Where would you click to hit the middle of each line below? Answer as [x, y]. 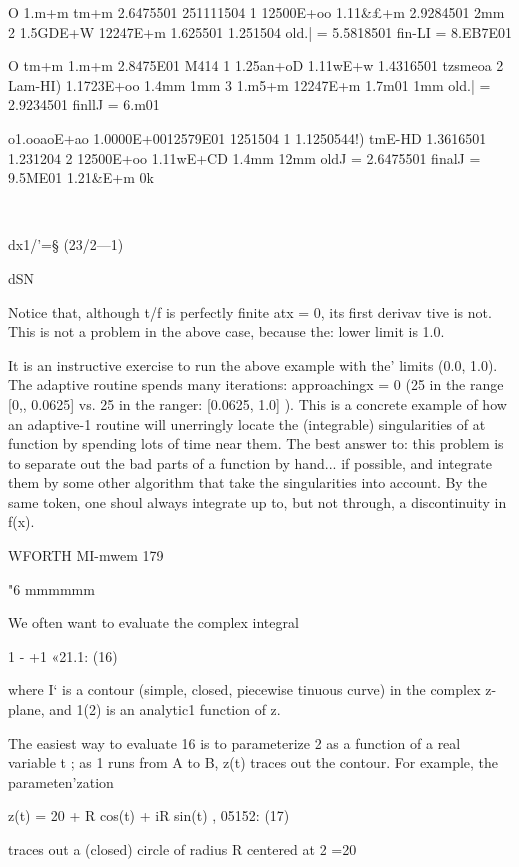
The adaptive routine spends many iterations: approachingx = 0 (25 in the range [256, 384]
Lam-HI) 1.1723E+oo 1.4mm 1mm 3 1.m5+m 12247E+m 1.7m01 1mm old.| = [249, 84]
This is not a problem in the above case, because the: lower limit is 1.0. [226, 331]
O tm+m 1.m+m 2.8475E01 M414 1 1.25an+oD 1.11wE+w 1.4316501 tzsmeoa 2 [256, 65]
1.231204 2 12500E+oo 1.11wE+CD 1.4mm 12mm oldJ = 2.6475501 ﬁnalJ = [244, 157]
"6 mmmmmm [51, 588]
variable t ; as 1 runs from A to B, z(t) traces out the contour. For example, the [253, 762]
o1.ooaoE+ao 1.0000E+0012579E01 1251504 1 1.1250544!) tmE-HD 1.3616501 [247, 137]
